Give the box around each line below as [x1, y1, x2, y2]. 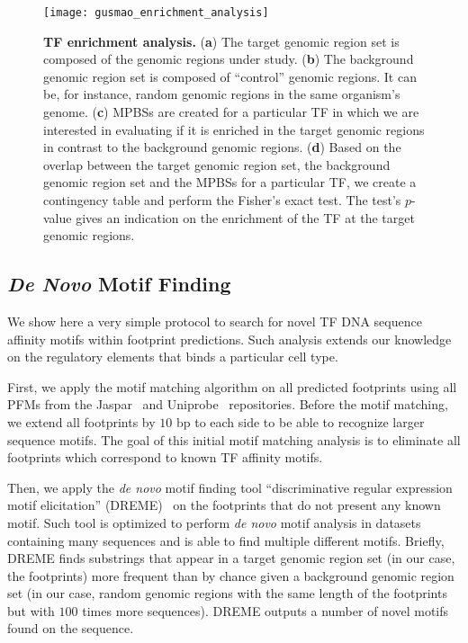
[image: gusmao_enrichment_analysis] [43, 6, 269, 19]
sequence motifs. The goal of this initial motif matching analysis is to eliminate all [7, 430, 461, 449]
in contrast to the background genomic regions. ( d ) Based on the [43, 138, 401, 156]
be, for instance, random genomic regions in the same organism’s [43, 85, 400, 103]
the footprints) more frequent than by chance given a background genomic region [7, 566, 454, 585]
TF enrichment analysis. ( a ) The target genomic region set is [43, 31, 400, 50]
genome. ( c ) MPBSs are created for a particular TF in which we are [43, 103, 419, 121]
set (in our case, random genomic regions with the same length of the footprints [7, 584, 447, 603]
